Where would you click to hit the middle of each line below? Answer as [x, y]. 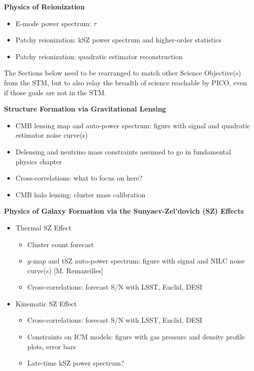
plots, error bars [51, 346]
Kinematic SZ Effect [46, 303]
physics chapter [39, 161]
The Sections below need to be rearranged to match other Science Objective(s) [123, 73]
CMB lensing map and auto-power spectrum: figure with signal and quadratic [133, 125]
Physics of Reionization [45, 6]
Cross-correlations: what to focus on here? [79, 178]
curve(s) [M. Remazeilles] [65, 270]
